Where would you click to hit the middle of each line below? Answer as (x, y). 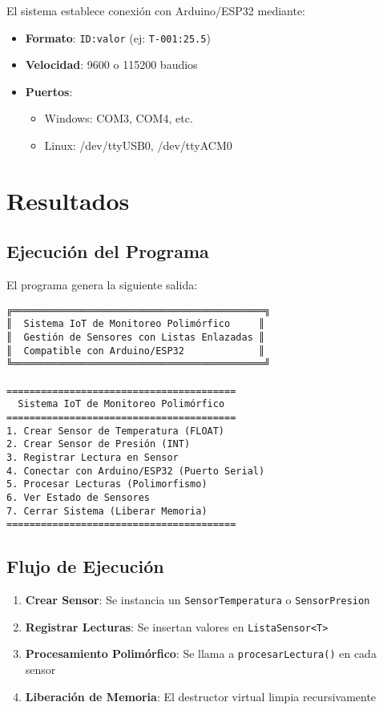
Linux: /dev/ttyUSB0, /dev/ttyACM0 (138, 145)
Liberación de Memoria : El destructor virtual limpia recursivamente (201, 696)
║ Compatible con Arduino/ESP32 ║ (136, 351)
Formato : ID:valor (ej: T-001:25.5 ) (118, 37)
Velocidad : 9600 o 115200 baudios (111, 65)
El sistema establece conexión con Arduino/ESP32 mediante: (156, 10)
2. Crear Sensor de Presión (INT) (99, 444)
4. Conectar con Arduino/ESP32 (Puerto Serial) (136, 471)
